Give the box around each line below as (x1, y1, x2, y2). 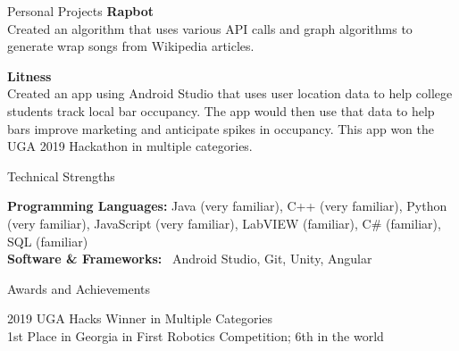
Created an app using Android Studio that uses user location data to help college (7, 84, 453, 103)
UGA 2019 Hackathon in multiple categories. (7, 137, 253, 155)
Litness (7, 66, 52, 85)
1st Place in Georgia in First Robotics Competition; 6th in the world (7, 326, 384, 345)
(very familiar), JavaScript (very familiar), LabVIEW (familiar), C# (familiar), (7, 213, 441, 232)
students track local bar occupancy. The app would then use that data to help (7, 101, 435, 120)
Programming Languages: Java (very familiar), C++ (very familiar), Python (7, 196, 447, 215)
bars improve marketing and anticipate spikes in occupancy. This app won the (7, 119, 434, 138)
